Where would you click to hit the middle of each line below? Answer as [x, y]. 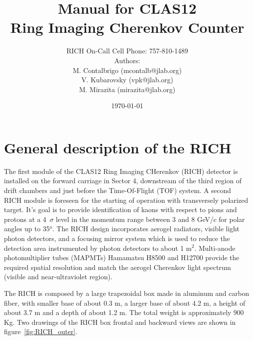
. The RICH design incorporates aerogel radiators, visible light [146, 229]
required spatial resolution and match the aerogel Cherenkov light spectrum [118, 267]
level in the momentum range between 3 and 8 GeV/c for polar [150, 219]
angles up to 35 [27, 229]
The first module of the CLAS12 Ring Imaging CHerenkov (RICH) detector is [121, 171]
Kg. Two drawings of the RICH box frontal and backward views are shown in [120, 322]
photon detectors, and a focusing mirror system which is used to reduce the [117, 238]
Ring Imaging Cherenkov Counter [127, 27]
